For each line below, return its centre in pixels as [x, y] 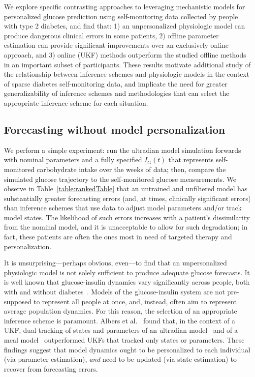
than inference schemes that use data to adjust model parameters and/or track [123, 208]
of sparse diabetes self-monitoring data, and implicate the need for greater [116, 83]
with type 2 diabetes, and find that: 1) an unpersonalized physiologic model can [125, 26]
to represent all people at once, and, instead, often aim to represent [135, 301]
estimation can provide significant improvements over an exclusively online [116, 45]
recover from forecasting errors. [51, 368]
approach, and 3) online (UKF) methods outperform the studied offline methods [125, 54]
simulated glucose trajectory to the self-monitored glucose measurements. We [120, 179]
